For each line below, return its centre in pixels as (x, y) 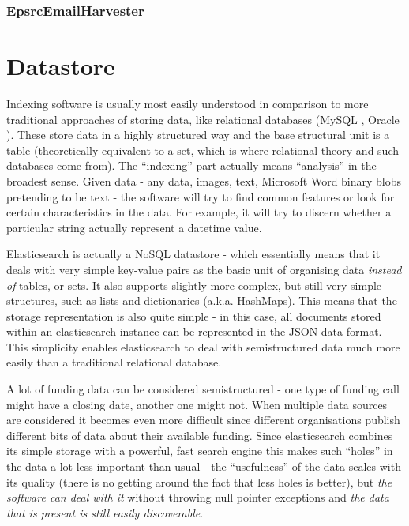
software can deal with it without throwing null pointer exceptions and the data (198, 497)
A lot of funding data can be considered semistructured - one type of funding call (203, 389)
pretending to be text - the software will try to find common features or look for (201, 196)
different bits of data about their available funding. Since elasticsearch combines (200, 435)
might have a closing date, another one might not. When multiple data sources (197, 404)
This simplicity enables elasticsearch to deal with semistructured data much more (203, 346)
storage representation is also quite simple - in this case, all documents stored (194, 316)
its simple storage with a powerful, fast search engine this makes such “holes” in (200, 451)
